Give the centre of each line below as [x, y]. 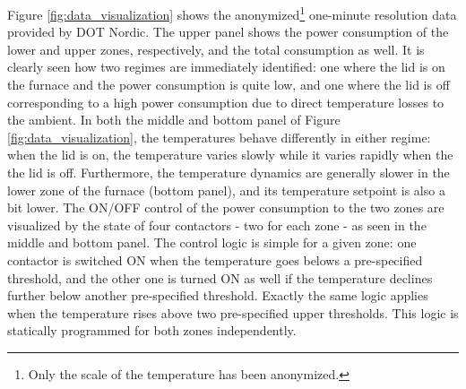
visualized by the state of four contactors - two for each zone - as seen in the [217, 225]
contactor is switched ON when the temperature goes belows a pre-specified [215, 259]
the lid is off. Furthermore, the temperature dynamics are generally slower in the [229, 172]
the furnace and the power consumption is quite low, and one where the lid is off [229, 85]
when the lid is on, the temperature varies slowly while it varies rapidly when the [230, 155]
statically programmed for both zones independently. [152, 330]
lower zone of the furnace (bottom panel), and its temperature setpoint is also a [226, 190]
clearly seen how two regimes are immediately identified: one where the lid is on [226, 67]
